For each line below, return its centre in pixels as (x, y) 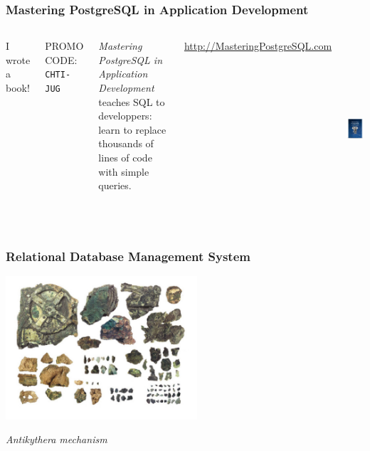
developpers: (125, 116)
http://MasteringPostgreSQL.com (258, 46)
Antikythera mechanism (57, 439)
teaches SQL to (132, 101)
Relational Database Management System (128, 256)
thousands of (126, 143)
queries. (115, 185)
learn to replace (132, 129)
